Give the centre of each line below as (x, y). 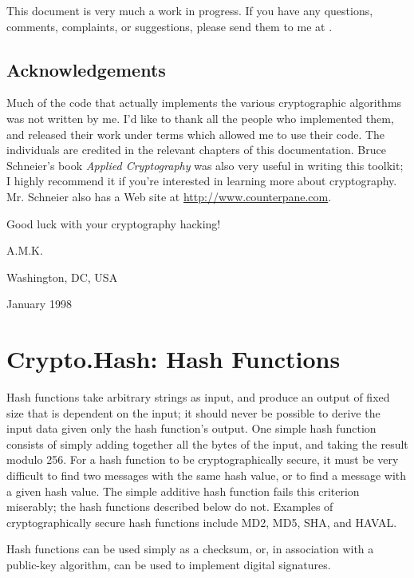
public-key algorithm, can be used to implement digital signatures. (169, 564)
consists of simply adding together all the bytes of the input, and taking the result (207, 443)
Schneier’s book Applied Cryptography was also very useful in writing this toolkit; (205, 165)
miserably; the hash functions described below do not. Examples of (170, 507)
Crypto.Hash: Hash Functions (173, 359)
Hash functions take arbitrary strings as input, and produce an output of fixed (198, 397)
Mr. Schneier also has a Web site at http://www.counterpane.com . (169, 196)
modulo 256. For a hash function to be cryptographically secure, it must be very (203, 459)
